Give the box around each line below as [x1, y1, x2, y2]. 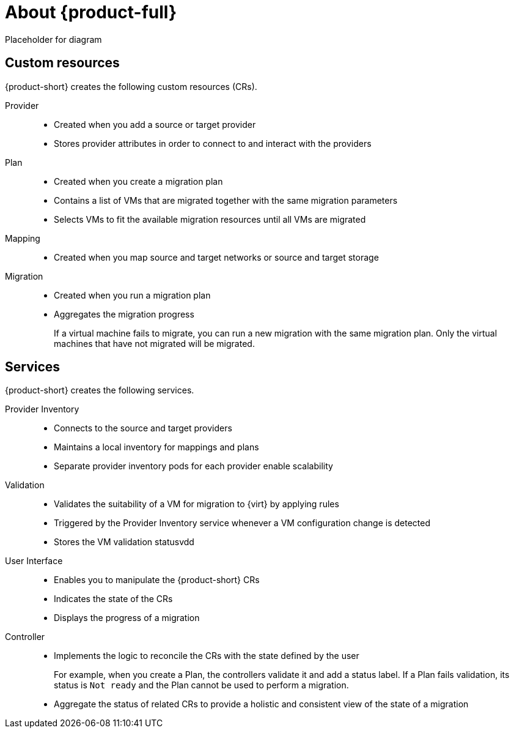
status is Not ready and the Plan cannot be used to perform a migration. [54, 680, 349, 691]
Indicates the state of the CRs [54, 593, 173, 605]
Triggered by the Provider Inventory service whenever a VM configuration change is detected [54, 518, 431, 529]
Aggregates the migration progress [54, 308, 194, 319]
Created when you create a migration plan [54, 176, 223, 187]
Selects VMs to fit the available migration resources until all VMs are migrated [54, 214, 366, 225]
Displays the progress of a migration [54, 612, 200, 623]
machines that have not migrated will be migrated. [54, 338, 255, 349]
